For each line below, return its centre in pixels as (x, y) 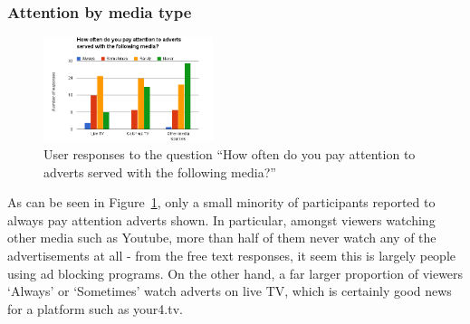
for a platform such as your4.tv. (95, 308)
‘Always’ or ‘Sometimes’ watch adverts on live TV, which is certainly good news (230, 291)
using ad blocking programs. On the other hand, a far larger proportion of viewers (235, 273)
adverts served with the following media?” (160, 172)
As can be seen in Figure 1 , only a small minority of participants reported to (221, 202)
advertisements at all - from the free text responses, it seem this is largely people (232, 255)
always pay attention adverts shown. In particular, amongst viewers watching (221, 219)
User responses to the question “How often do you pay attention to (230, 154)
